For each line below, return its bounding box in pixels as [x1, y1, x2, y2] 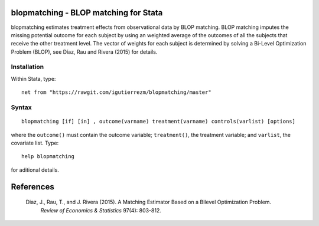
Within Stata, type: [11, 75, 56, 82]
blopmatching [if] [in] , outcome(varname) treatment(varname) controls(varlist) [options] [21, 118, 295, 125]
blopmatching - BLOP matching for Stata [11, 8, 163, 18]
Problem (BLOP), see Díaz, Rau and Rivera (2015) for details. [11, 48, 158, 55]
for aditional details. [11, 166, 59, 173]
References [11, 182, 54, 192]
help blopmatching [21, 153, 75, 160]
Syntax [11, 103, 32, 112]
